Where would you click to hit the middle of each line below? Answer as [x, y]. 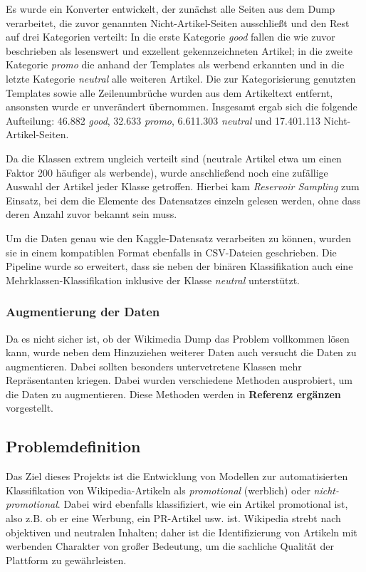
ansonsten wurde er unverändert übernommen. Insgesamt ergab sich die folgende [182, 106]
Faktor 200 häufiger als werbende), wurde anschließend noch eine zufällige [167, 172]
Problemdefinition [73, 446]
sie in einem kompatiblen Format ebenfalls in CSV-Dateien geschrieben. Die [171, 252]
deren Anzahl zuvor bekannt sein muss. [91, 214]
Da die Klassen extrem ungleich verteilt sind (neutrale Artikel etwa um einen [174, 158]
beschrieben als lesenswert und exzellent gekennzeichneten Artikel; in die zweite [179, 50]
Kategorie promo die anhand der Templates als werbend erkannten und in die [175, 64]
